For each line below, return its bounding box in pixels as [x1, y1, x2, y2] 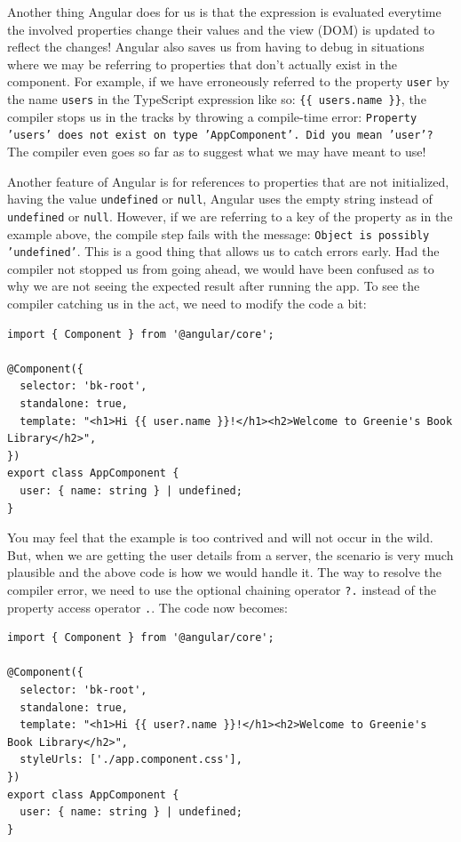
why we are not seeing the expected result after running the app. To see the [7, 277, 420, 295]
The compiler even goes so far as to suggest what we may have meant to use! [7, 142, 426, 160]
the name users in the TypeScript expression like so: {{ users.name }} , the [7, 90, 426, 108]
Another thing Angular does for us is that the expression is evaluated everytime [7, 3, 441, 20]
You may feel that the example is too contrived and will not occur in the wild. [7, 528, 433, 547]
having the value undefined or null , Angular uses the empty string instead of [7, 189, 433, 208]
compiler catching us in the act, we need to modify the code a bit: [7, 294, 367, 312]
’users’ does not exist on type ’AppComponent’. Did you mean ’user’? [7, 129, 433, 142]
